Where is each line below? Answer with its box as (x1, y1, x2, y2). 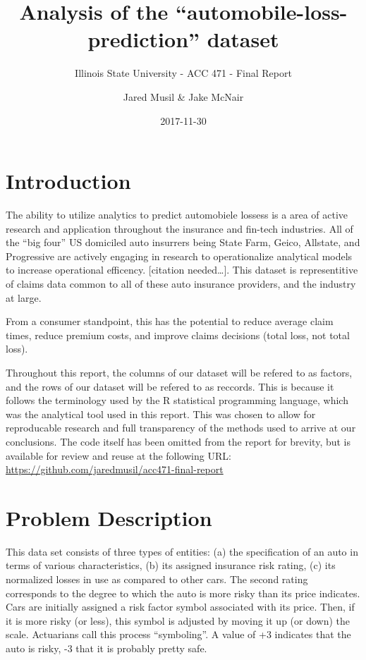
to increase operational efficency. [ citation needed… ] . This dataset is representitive (6, 262, 358, 277)
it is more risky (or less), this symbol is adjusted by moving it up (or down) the (6, 613, 350, 628)
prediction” (87, 25, 200, 54)
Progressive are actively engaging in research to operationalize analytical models (6, 248, 353, 263)
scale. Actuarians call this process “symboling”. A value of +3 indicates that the (6, 627, 351, 642)
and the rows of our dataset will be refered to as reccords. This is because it (6, 379, 334, 393)
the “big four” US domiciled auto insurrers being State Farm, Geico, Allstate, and (6, 235, 360, 250)
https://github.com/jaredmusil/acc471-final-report (6, 462, 224, 477)
